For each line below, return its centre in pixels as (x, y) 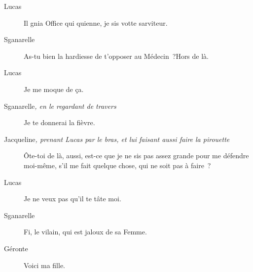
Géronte (16, 248)
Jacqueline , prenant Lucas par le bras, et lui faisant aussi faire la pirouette (117, 139)
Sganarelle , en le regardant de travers (60, 106)
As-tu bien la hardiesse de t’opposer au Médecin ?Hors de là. (116, 56)
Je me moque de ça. (54, 89)
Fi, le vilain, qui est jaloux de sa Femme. (85, 232)
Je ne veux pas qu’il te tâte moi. (72, 199)
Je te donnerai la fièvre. (59, 122)
